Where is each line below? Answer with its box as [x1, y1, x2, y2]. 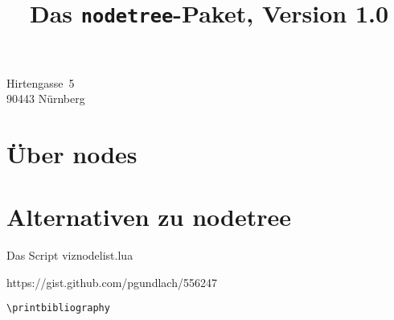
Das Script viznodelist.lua [6, 247, 133, 264]
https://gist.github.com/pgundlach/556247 [6, 273, 217, 290]
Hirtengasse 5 [6, 74, 75, 91]
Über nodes [6, 137, 137, 170]
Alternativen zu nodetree [6, 200, 292, 233]
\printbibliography [6, 302, 110, 314]
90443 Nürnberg [6, 90, 85, 107]
